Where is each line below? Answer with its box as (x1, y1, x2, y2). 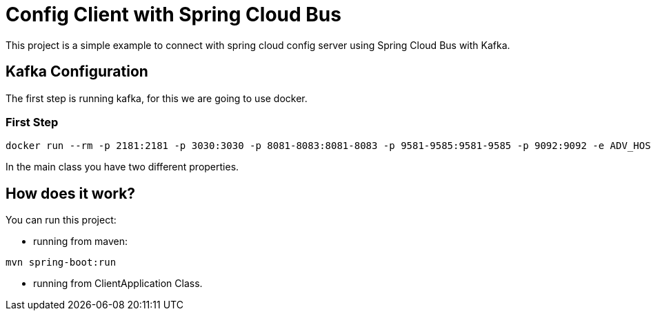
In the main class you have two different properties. (6, 161, 239, 173)
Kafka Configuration (6, 63, 148, 81)
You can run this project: (6, 214, 117, 226)
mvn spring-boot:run (6, 257, 117, 268)
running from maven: (33, 235, 128, 248)
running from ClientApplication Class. (33, 277, 203, 290)
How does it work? (6, 184, 136, 202)
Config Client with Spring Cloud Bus (6, 3, 341, 26)
